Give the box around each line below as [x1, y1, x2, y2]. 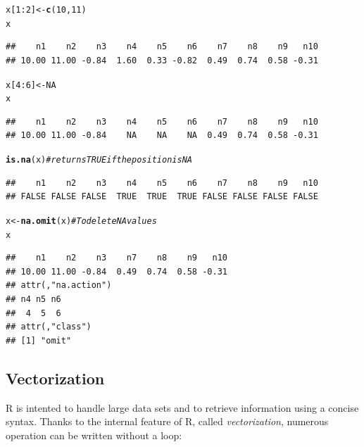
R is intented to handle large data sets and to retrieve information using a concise [6, 400, 359, 415]
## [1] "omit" [6, 335, 72, 346]
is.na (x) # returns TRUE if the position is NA [6, 155, 192, 165]
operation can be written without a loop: [6, 427, 182, 442]
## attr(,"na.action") [6, 280, 112, 291]
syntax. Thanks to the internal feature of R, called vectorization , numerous [6, 414, 329, 429]
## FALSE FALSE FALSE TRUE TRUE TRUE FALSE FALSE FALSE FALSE [6, 191, 318, 202]
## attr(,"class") [6, 322, 92, 332]
